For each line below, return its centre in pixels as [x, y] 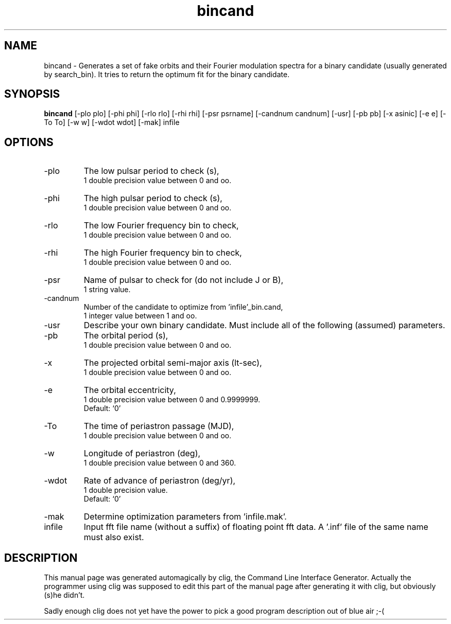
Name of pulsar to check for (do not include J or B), [184, 280]
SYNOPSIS [32, 94]
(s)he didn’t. [64, 595]
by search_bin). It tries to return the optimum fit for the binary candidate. [167, 74]
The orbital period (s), [126, 336]
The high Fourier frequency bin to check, [163, 253]
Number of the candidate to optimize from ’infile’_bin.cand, [183, 307]
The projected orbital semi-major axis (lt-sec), [173, 363]
